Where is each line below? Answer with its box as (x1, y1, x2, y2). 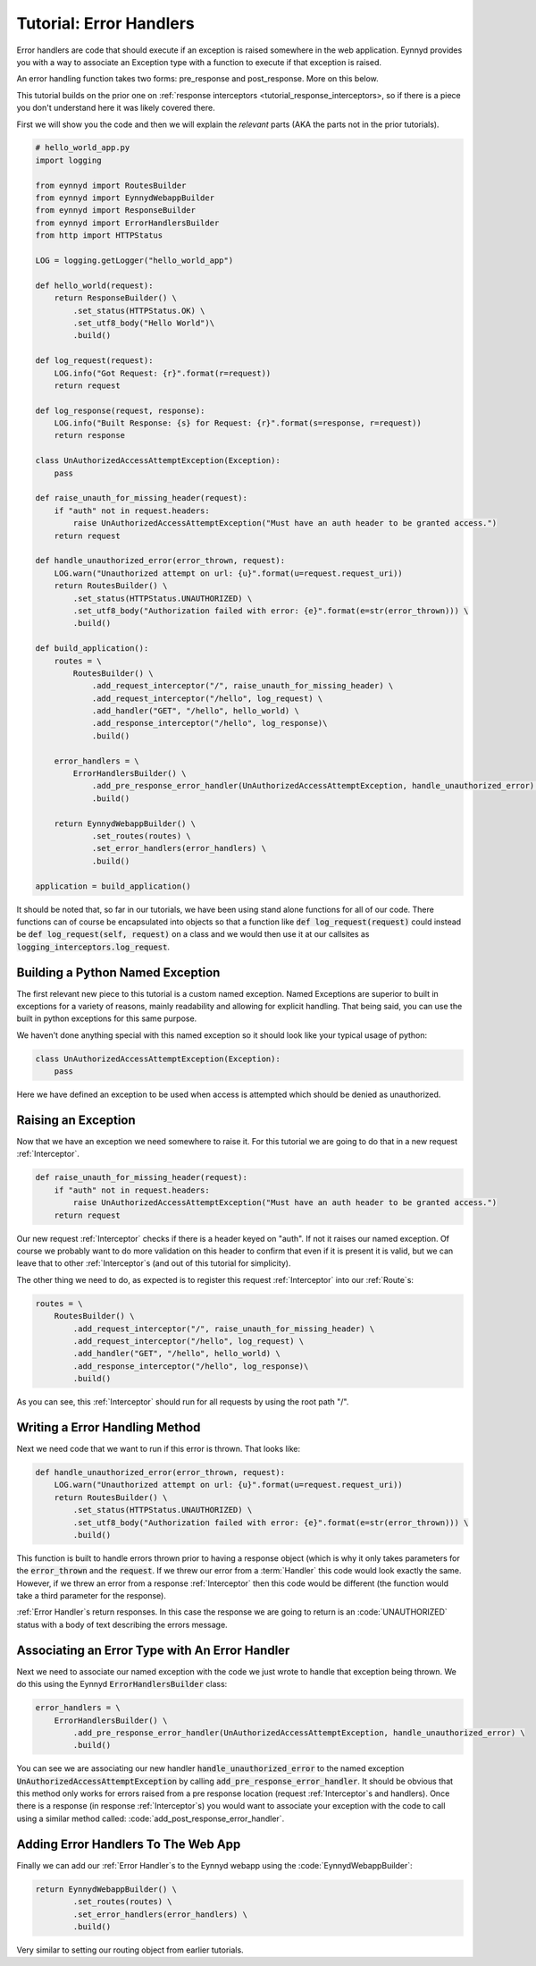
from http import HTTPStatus (35, 231, 163, 240)
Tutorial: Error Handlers (16, 13, 196, 33)
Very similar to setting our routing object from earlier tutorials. (16, 1945, 245, 1955)
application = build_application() (35, 881, 191, 891)
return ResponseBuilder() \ (54, 293, 178, 303)
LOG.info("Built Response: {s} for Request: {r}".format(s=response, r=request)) (54, 418, 422, 428)
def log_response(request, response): (35, 405, 205, 416)
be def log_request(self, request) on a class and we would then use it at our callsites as (16, 929, 370, 940)
